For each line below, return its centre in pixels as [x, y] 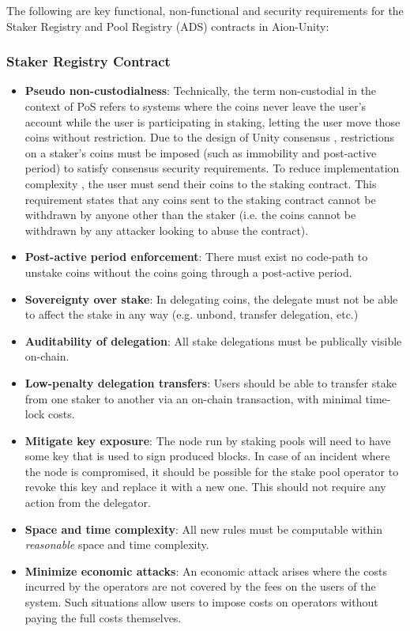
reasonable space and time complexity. [117, 544]
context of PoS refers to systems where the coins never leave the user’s [196, 106]
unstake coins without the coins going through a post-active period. [188, 272]
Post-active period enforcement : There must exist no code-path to [196, 257]
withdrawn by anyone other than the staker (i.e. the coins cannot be [190, 215]
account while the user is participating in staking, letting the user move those [213, 121]
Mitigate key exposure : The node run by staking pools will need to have [208, 440]
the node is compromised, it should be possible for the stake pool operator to [212, 471]
